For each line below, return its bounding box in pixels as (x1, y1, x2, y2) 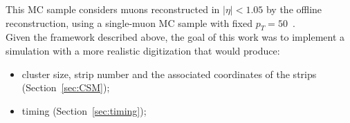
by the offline (266, 2, 322, 16)
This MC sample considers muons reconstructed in (6, 2, 220, 16)
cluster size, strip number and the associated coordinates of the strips (21, 66, 317, 81)
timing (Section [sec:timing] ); (21, 103, 147, 117)
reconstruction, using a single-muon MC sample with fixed (6, 15, 252, 30)
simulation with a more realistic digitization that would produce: (6, 43, 280, 57)
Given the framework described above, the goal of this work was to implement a (6, 30, 345, 44)
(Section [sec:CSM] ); (21, 80, 110, 95)
